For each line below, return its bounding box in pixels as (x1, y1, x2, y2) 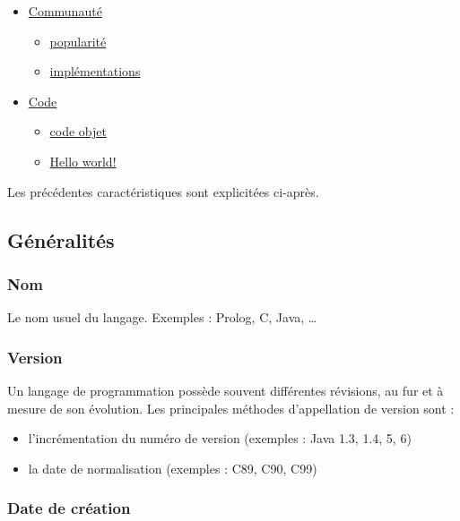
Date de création (7, 497, 131, 519)
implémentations (49, 62, 141, 81)
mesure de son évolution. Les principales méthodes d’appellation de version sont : (7, 398, 455, 417)
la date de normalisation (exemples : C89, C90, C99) (28, 458, 317, 477)
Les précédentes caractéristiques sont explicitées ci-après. (7, 182, 319, 201)
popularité (49, 31, 107, 50)
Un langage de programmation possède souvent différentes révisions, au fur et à (7, 380, 444, 399)
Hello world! (49, 151, 117, 170)
